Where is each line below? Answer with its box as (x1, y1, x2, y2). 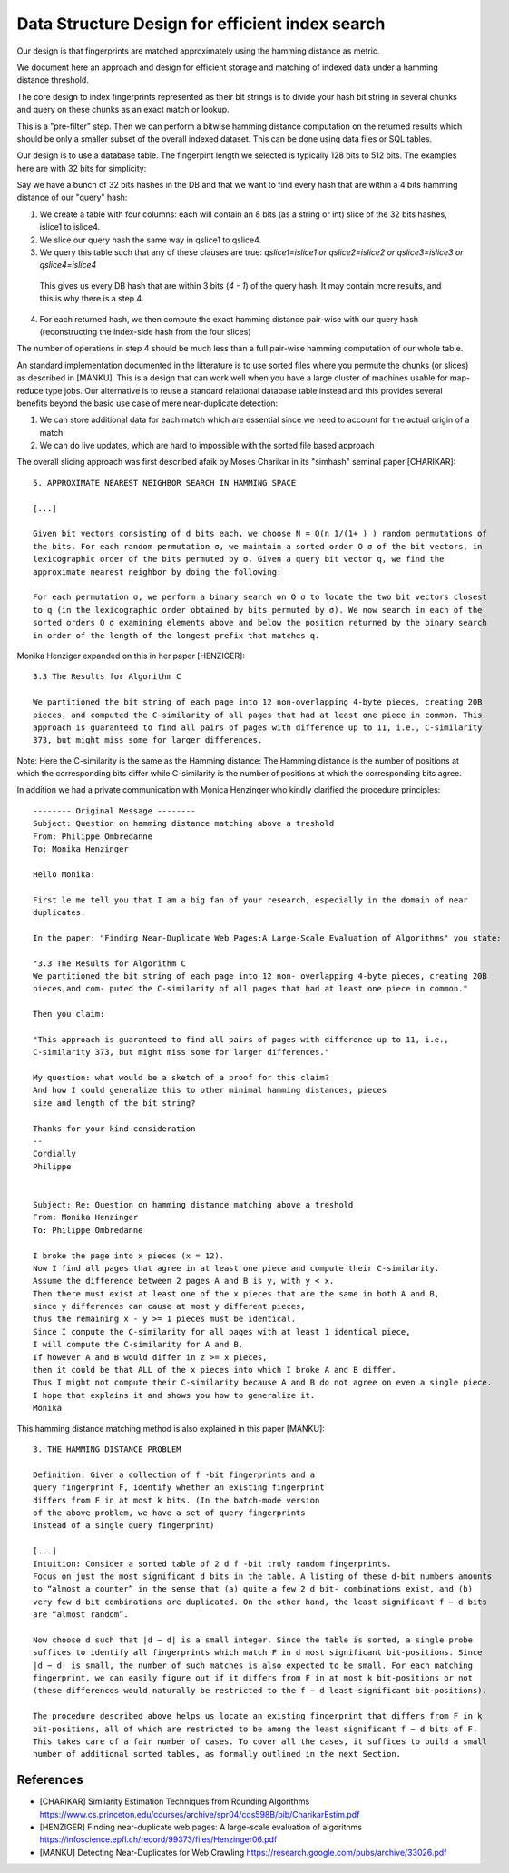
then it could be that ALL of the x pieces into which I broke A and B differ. (33, 1365, 396, 1375)
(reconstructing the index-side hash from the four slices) (39, 326, 251, 337)
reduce (16, 385, 44, 396)
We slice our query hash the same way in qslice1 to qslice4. (39, 234, 262, 245)
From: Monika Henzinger (33, 1212, 139, 1223)
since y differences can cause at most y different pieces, (33, 1301, 306, 1312)
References (16, 1772, 83, 1788)
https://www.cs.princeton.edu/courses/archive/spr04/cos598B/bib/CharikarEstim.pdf (39, 1809, 360, 1819)
